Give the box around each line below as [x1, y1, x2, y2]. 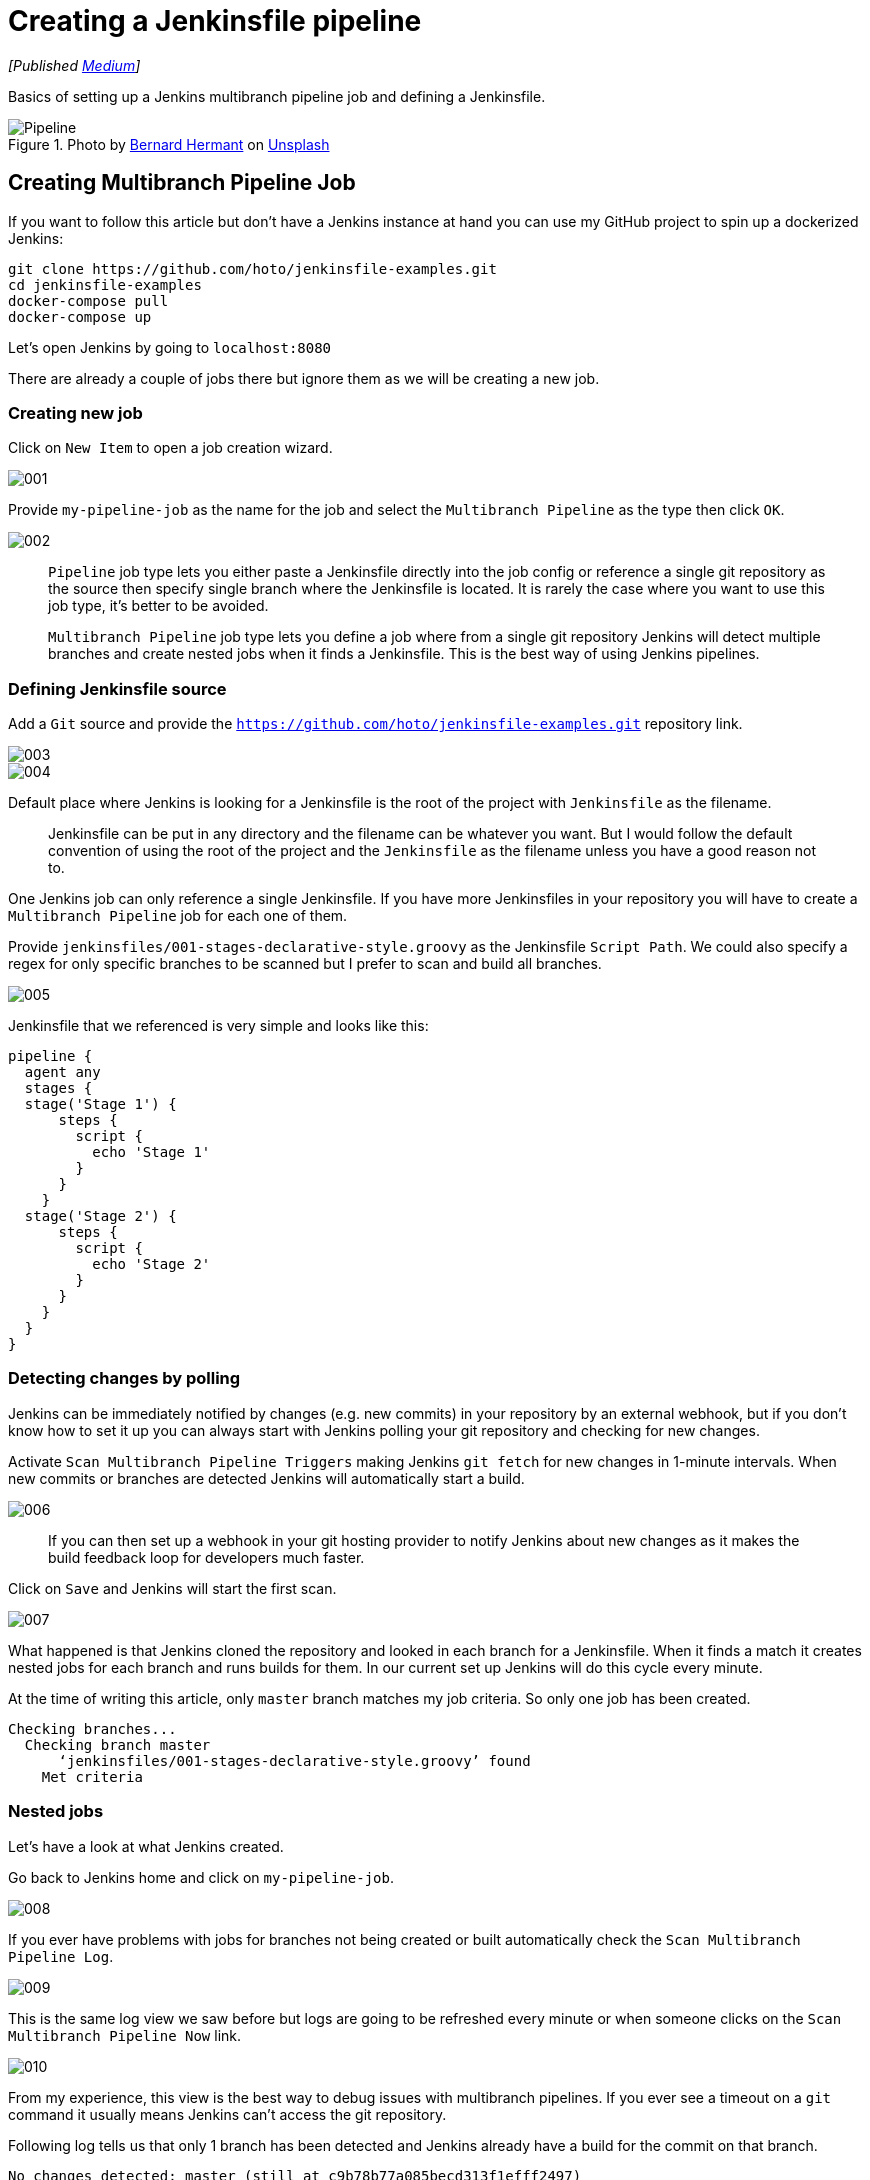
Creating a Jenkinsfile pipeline [8, 4, 422, 38]
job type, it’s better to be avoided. [48, 597, 269, 615]
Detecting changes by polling [8, 1368, 241, 1389]
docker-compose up [8, 308, 152, 325]
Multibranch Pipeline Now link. [8, 2026, 242, 2044]
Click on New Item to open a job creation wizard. [8, 439, 333, 457]
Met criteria [41, 1768, 143, 1785]
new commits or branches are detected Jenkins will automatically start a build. [8, 1469, 525, 1487]
